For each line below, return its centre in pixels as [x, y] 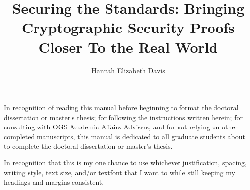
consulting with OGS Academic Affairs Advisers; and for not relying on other [121, 127]
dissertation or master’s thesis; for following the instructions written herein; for [123, 117]
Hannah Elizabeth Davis [128, 70]
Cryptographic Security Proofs [128, 27]
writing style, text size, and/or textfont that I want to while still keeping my [120, 172]
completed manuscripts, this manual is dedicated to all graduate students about [125, 136]
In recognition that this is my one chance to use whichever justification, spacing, [125, 163]
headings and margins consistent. [54, 182]
